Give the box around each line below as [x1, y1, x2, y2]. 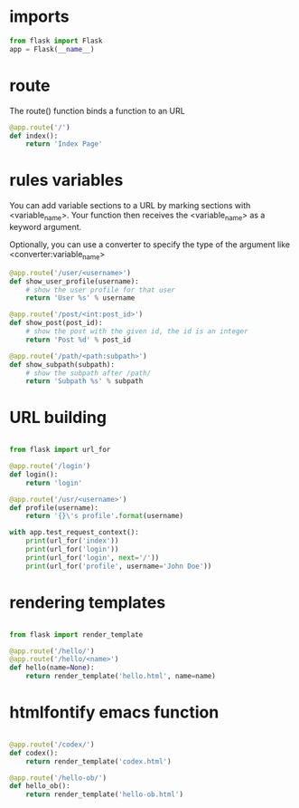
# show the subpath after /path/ [25, 369, 152, 378]
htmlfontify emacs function [9, 702, 220, 723]
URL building [9, 408, 107, 428]
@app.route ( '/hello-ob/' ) [9, 773, 107, 783]
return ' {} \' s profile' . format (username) [25, 512, 183, 521]
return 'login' [25, 478, 83, 487]
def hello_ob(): [9, 782, 70, 791]
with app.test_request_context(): [9, 528, 140, 537]
